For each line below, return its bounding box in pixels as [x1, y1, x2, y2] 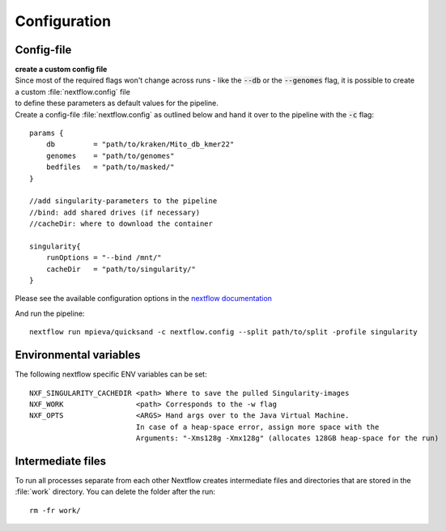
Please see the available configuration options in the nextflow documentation [15, 294, 273, 304]
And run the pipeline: [15, 308, 85, 318]
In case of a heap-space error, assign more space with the [135, 422, 380, 431]
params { [29, 129, 64, 138]
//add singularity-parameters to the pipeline [29, 197, 218, 206]
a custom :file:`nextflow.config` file [15, 87, 131, 96]
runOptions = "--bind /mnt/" [45, 253, 162, 262]
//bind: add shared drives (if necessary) [29, 207, 201, 217]
